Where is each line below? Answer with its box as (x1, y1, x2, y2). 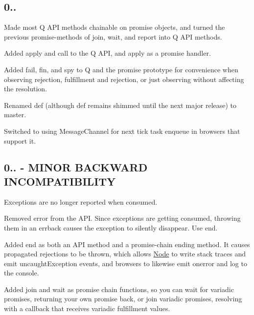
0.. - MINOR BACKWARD (4, 159, 148, 174)
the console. (4, 268, 39, 278)
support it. (4, 135, 36, 146)
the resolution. (4, 84, 47, 94)
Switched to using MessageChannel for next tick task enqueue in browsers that (4, 126, 240, 136)
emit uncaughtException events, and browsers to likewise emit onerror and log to (4, 258, 247, 268)
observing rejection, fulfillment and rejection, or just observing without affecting (4, 74, 244, 84)
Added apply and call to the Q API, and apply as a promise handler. (4, 48, 211, 58)
